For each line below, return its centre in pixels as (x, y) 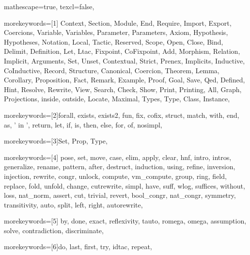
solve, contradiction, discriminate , (54, 230)
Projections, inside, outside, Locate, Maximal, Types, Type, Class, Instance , (117, 99)
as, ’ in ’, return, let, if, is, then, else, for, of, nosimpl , (83, 124)
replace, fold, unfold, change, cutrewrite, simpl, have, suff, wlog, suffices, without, (125, 185)
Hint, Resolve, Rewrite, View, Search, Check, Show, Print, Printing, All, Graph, (123, 89)
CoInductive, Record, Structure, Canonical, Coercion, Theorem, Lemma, (112, 70)
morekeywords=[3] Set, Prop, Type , (56, 141)
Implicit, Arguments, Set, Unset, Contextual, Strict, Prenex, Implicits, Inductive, (125, 60)
